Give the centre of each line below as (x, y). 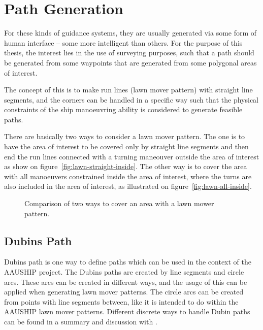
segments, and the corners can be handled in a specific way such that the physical (131, 99)
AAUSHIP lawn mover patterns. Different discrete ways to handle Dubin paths (127, 311)
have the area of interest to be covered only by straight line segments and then (126, 146)
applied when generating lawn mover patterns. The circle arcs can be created (124, 292)
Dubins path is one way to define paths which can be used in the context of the (128, 262)
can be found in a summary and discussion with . (81, 321)
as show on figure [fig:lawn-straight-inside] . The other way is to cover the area (126, 166)
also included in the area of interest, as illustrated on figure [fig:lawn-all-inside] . (128, 186)
